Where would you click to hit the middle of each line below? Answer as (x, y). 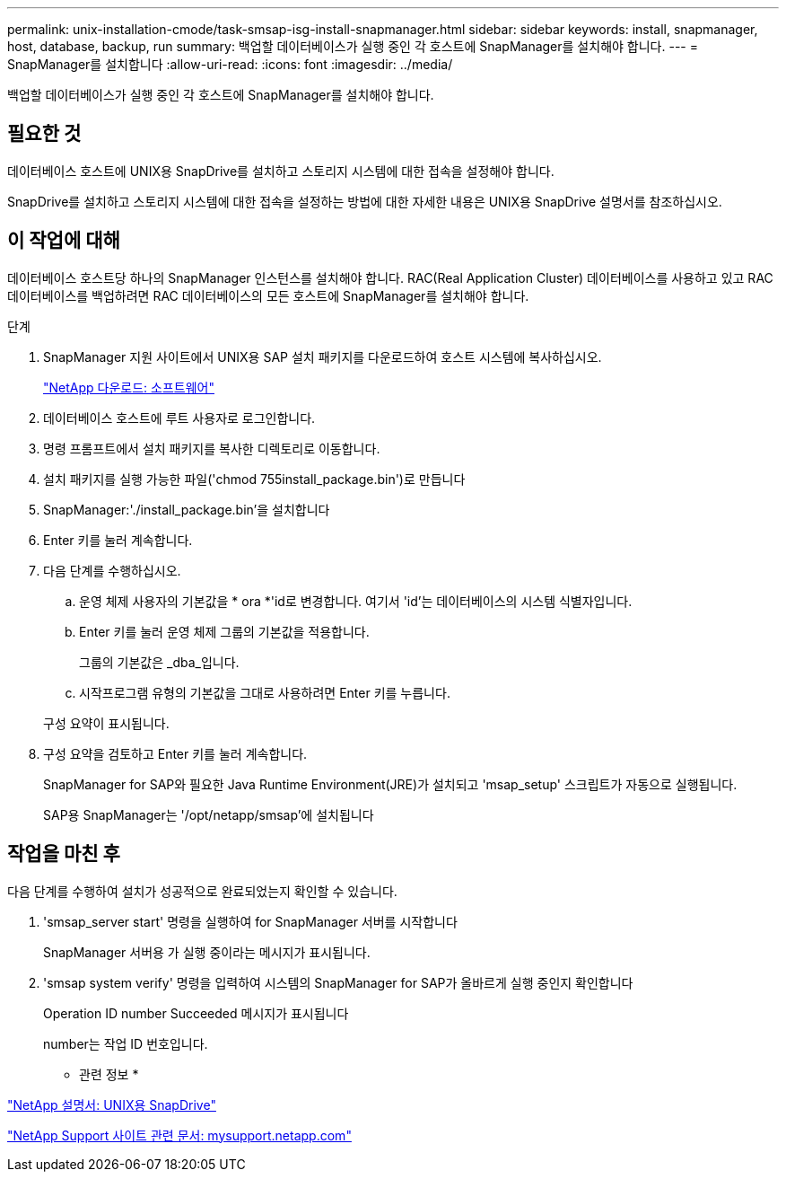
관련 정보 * (109, 1074)
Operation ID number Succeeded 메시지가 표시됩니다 (196, 1013)
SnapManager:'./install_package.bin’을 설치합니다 (187, 509)
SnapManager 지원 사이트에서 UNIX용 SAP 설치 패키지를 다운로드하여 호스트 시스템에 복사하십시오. (323, 356)
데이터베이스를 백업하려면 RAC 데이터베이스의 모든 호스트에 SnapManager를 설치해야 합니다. (268, 295)
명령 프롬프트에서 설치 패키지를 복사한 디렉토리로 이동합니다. (212, 448)
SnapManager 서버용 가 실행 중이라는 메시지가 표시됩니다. (207, 952)
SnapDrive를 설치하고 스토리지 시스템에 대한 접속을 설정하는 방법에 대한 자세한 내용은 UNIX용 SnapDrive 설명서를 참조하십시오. (365, 201)
